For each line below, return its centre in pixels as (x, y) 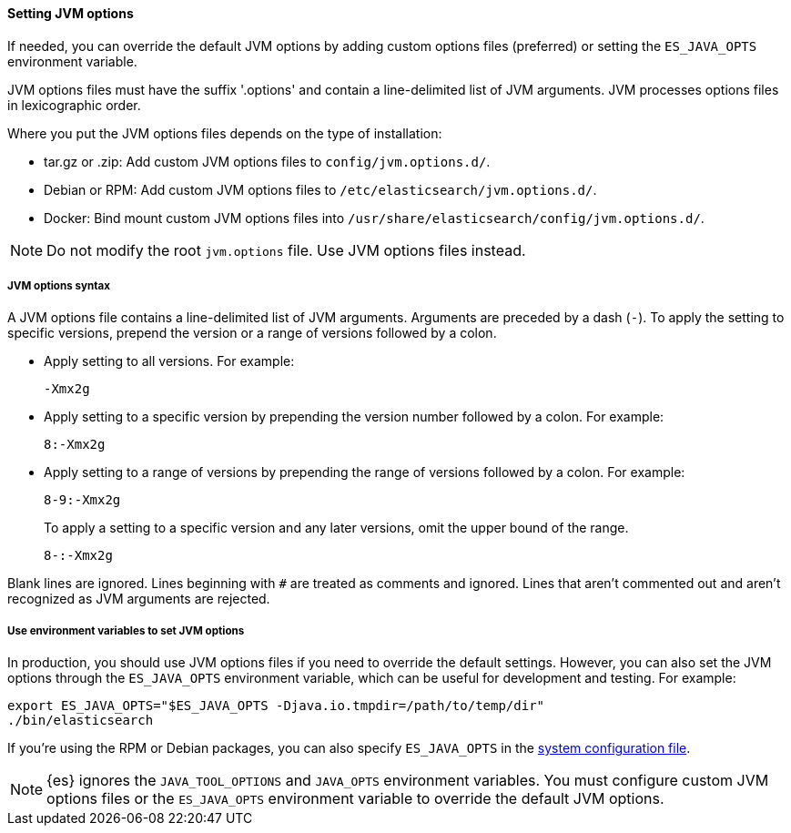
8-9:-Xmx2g (82, 500)
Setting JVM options (71, 13)
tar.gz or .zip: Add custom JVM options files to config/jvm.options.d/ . (267, 161)
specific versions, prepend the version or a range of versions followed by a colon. (252, 333)
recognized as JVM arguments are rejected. (139, 599)
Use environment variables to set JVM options (126, 630)
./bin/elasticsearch (81, 721)
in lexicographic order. (74, 105)
